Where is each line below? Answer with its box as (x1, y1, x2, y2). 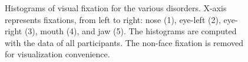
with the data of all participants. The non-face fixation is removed (5, 36, 244, 48)
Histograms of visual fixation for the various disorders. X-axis (5, 2, 227, 14)
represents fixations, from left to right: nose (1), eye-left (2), (5, 13, 221, 25)
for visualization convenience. (5, 48, 110, 60)
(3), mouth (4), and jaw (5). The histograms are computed (24, 25, 237, 37)
